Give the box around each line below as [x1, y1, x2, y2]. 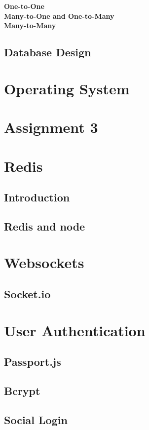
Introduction [4, 190, 70, 205]
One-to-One [4, 1, 44, 11]
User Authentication [4, 320, 146, 340]
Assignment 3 [4, 117, 98, 137]
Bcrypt [4, 383, 40, 398]
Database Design [4, 44, 91, 60]
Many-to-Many [4, 20, 56, 31]
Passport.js [4, 354, 61, 369]
